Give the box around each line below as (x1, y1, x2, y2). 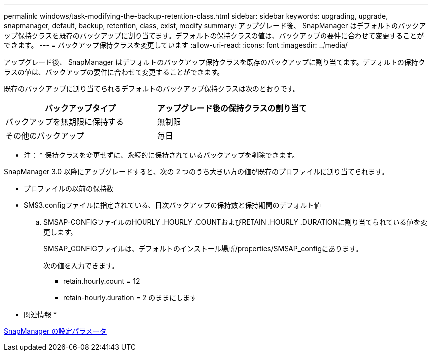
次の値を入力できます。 (43, 261, 119, 270)
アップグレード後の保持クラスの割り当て (157, 103, 307, 113)
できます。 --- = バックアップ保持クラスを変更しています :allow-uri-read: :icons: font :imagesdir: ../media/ (4, 41, 348, 49)
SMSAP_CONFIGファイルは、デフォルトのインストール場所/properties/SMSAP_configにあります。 (43, 244, 362, 253)
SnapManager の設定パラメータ (4, 327, 107, 335)
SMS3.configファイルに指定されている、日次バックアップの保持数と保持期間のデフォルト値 (24, 201, 321, 209)
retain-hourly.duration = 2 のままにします (63, 293, 197, 302)
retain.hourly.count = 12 (63, 277, 140, 285)
